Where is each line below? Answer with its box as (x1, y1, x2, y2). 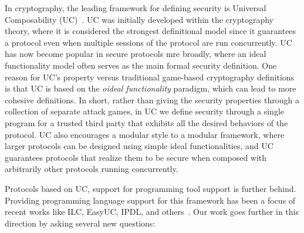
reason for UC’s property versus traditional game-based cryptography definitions (5, 70, 295, 83)
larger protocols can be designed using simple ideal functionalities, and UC (5, 140, 273, 152)
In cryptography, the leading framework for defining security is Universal (5, 2, 266, 13)
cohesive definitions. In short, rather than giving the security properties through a (5, 93, 299, 106)
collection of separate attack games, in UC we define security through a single (5, 105, 284, 117)
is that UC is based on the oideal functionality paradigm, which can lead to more (5, 82, 296, 94)
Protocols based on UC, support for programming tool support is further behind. (5, 182, 296, 194)
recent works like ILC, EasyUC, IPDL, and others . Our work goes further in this (5, 205, 299, 218)
